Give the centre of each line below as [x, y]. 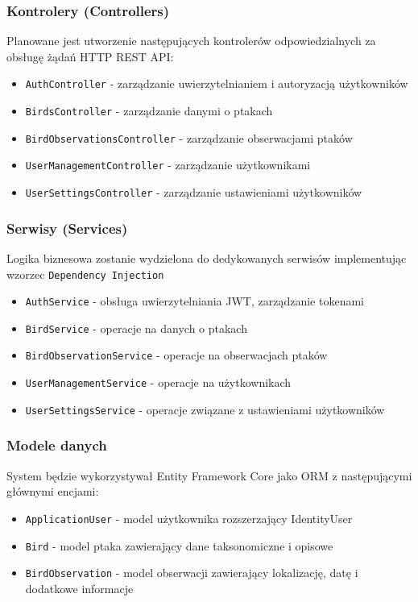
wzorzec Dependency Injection [85, 274]
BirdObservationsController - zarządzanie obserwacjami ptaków [189, 137]
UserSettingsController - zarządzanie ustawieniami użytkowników [194, 192]
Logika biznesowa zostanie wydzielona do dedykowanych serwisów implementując [207, 257]
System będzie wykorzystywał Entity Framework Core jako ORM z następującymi [209, 475]
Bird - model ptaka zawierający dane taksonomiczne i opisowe [179, 545]
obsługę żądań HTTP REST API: [90, 56]
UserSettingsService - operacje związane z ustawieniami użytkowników [205, 409]
